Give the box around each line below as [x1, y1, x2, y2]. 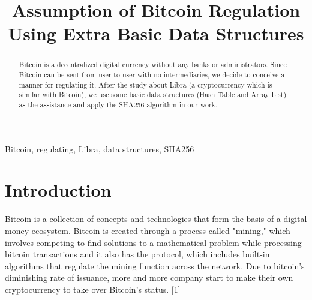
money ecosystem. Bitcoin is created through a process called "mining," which [5, 224, 290, 236]
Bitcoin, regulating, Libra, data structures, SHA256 [5, 142, 194, 155]
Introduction [5, 178, 112, 202]
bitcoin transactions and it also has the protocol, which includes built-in [5, 248, 270, 260]
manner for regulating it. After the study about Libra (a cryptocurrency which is [19, 79, 272, 89]
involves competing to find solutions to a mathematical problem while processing [5, 236, 302, 248]
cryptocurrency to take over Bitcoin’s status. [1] [5, 283, 181, 295]
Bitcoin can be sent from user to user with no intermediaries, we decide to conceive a [19, 70, 285, 80]
